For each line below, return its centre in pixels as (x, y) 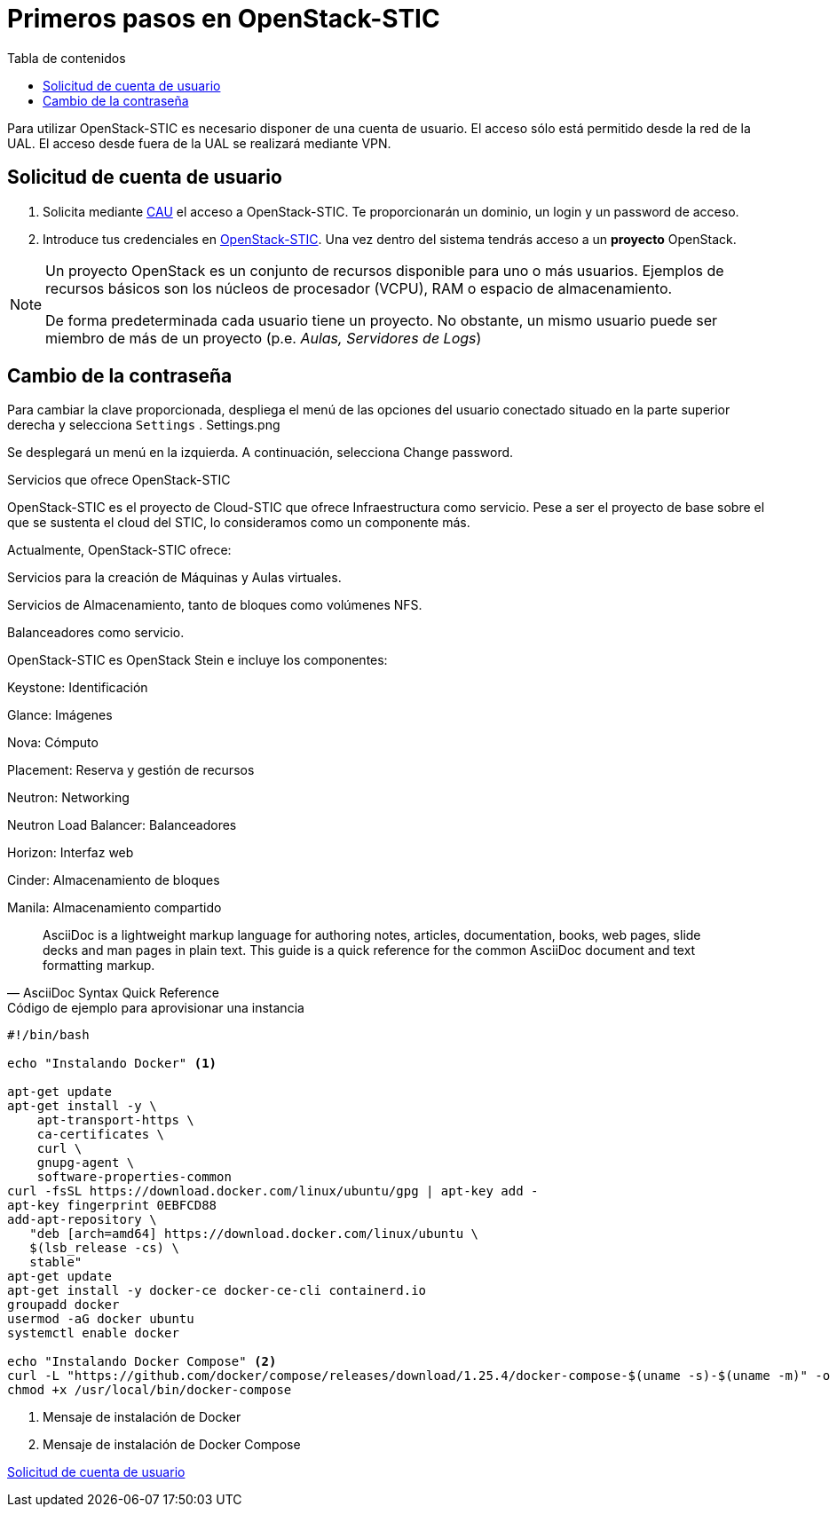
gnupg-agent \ (86, 1163)
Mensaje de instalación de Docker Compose (172, 1445)
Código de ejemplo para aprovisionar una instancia (156, 1008)
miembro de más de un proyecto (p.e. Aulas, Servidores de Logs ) (264, 338)
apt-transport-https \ (115, 1120)
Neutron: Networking (68, 798)
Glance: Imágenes (60, 715)
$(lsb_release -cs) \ (104, 1248)
